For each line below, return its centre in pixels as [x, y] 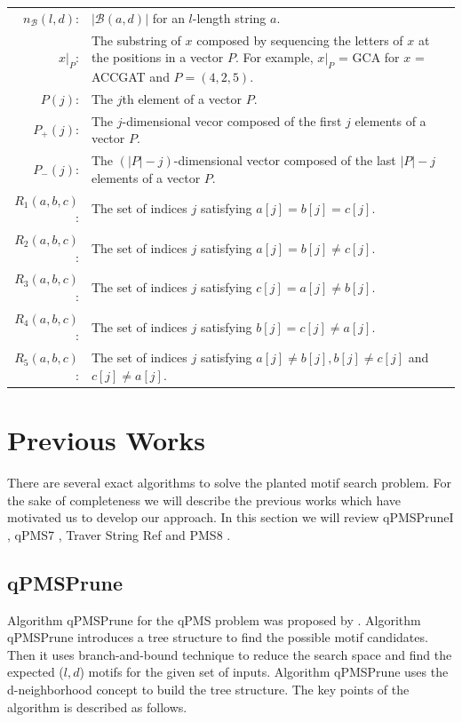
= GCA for [369, 57]
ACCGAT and [130, 76]
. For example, [274, 57]
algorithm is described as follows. [97, 706]
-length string [229, 17]
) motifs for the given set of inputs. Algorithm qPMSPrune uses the [264, 672]
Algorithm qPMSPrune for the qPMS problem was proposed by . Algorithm [214, 619]
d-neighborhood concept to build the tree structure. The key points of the [208, 690]
